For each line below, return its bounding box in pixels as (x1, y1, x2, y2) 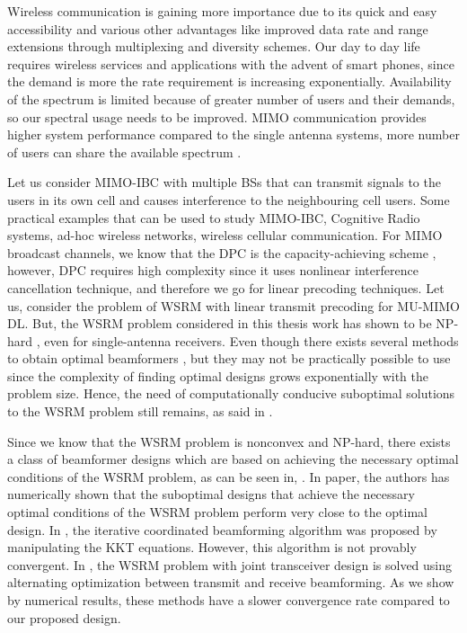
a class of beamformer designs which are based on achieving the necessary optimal (7, 450, 459, 468)
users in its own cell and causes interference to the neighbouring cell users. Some (7, 190, 450, 209)
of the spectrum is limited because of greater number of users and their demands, (7, 89, 455, 108)
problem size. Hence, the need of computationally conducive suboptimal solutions (7, 384, 455, 403)
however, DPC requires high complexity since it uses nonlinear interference (7, 261, 419, 280)
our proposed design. (7, 608, 121, 627)
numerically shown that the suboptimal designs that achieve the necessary (7, 485, 415, 504)
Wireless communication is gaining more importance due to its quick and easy (7, 2, 437, 20)
